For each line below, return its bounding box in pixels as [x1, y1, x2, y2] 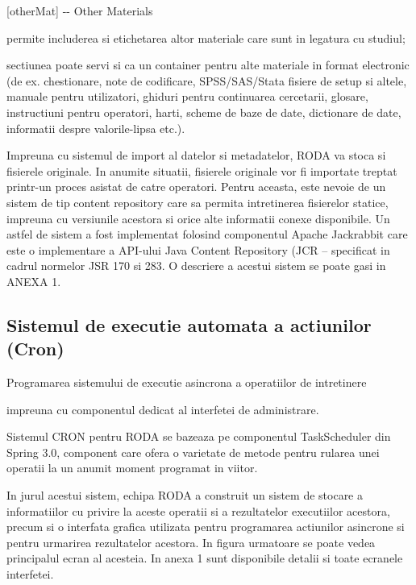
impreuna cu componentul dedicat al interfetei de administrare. [6, 400, 319, 417]
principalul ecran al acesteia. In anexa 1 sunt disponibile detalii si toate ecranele [6, 550, 403, 566]
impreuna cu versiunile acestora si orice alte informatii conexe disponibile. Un [6, 210, 390, 226]
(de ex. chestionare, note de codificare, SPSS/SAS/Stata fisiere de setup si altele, [6, 72, 407, 89]
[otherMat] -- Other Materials [6, 2, 153, 19]
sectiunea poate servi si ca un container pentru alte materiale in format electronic [6, 56, 410, 73]
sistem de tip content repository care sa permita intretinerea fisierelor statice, [6, 193, 389, 210]
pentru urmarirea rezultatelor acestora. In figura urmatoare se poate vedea [6, 533, 376, 550]
